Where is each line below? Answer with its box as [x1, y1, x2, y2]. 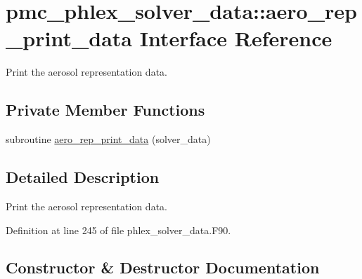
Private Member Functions [6, 99, 205, 121]
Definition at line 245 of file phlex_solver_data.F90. [6, 222, 231, 237]
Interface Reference [139, 24, 332, 53]
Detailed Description [6, 166, 160, 188]
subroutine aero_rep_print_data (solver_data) [6, 132, 211, 147]
